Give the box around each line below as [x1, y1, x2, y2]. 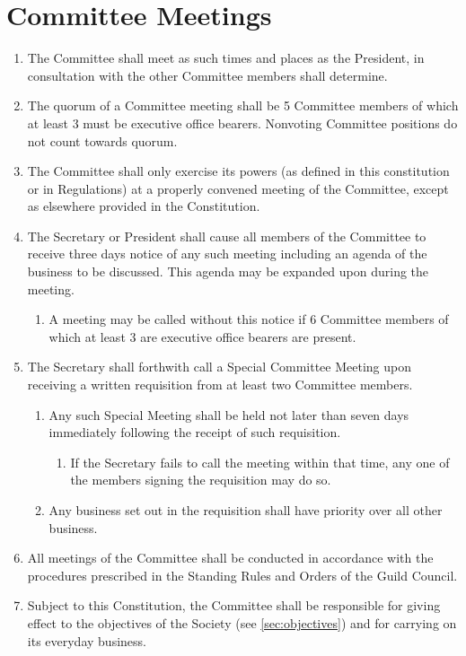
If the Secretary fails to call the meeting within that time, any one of [70, 452, 450, 471]
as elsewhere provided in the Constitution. [27, 197, 260, 215]
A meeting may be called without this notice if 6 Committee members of [48, 310, 449, 328]
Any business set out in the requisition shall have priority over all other [48, 501, 443, 519]
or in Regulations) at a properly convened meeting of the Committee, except [27, 179, 449, 197]
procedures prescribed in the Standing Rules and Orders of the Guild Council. [27, 565, 458, 584]
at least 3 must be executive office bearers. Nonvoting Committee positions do [27, 113, 458, 132]
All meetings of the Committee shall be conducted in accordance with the [27, 548, 434, 567]
